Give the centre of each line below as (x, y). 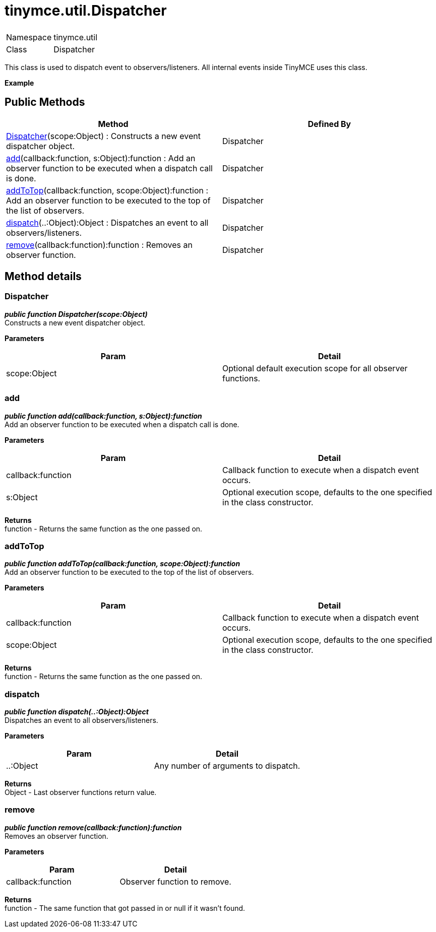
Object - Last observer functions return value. (81, 792)
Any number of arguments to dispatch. (227, 766)
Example (19, 83)
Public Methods (45, 102)
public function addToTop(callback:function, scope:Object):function (122, 564)
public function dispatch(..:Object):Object (77, 712)
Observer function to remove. (175, 881)
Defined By (329, 124)
